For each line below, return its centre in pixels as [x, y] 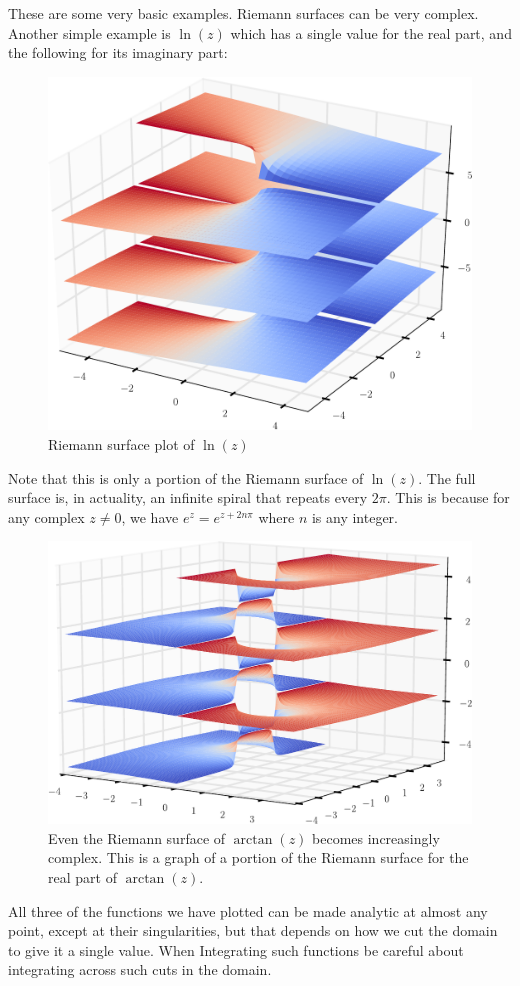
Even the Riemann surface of [137, 837]
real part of [82, 876]
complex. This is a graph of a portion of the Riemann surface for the [258, 857]
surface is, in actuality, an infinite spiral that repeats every [188, 497]
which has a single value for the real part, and [371, 32]
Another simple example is [89, 32]
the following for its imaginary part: [118, 52]
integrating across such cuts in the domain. [140, 969]
